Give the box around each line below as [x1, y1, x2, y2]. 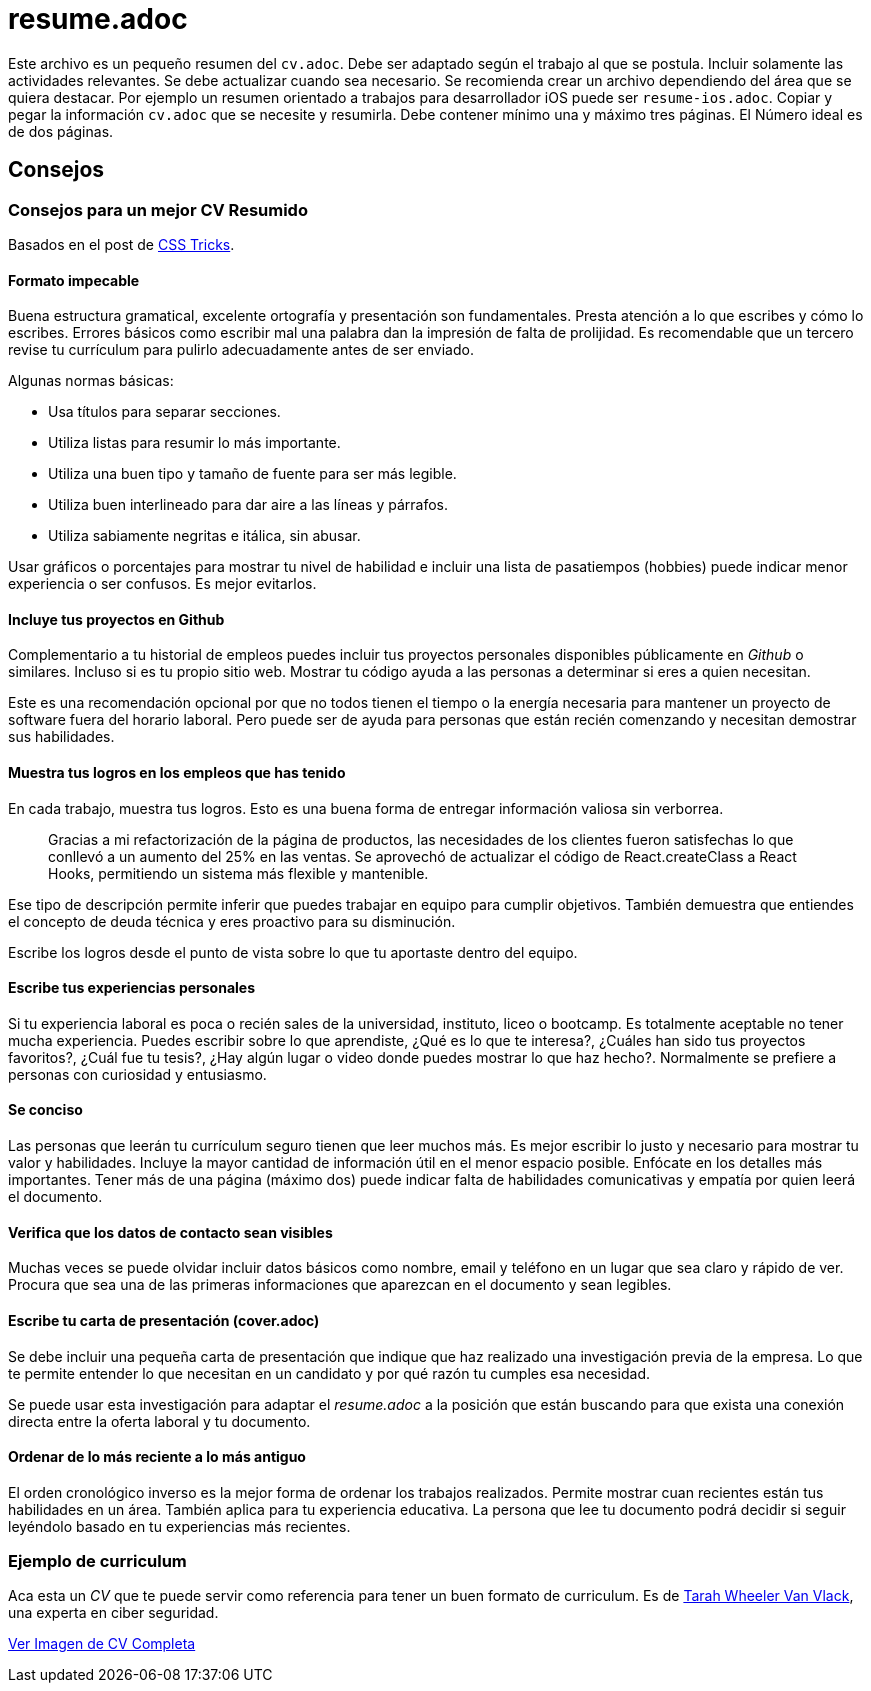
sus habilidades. [8, 728, 115, 746]
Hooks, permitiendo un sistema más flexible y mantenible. [48, 864, 429, 882]
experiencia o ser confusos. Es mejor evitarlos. [8, 575, 317, 593]
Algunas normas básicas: [8, 372, 174, 390]
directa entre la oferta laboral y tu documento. [8, 1412, 311, 1430]
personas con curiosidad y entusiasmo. [8, 1065, 267, 1083]
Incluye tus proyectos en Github [8, 610, 225, 628]
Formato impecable [8, 271, 140, 289]
